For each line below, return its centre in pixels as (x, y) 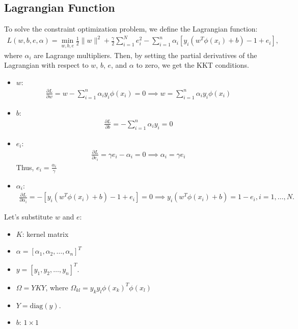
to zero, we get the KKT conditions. (193, 65)
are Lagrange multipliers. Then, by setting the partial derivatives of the (145, 55)
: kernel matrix (45, 234)
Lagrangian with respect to (46, 65)
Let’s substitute (29, 217)
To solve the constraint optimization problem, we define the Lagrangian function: (131, 29)
